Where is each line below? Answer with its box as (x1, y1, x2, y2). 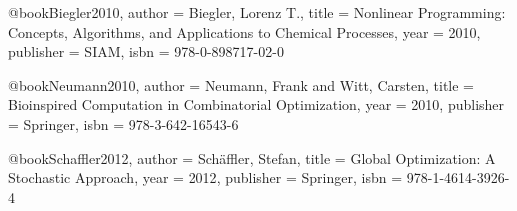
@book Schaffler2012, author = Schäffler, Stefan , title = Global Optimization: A (8, 147, 496, 168)
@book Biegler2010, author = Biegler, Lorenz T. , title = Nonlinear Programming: (8, 2, 506, 22)
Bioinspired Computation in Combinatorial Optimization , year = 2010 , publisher (8, 94, 505, 115)
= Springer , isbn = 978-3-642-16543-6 (8, 113, 239, 134)
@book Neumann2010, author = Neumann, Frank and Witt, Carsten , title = (8, 74, 474, 95)
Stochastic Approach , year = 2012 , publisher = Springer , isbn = (8, 167, 403, 188)
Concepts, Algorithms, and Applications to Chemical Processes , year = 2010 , (8, 21, 481, 42)
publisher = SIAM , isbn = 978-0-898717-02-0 (8, 41, 284, 62)
